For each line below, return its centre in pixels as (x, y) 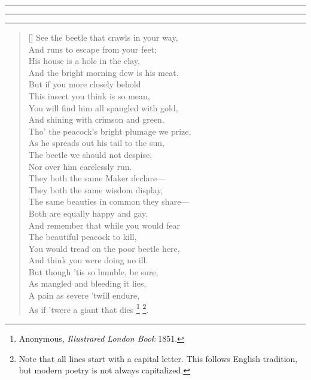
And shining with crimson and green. (96, 119)
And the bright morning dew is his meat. (103, 72)
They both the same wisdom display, (96, 189)
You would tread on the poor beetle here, (104, 248)
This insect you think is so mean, (89, 95)
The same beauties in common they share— (109, 201)
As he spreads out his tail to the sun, (96, 143)
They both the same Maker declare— (97, 178)
